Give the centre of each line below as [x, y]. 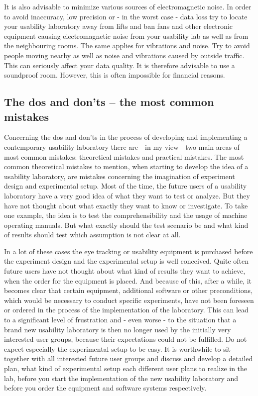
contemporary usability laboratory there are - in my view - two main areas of [122, 147]
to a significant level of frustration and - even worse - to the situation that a [120, 320]
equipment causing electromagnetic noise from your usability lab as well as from [126, 36]
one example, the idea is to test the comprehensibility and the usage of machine [126, 215]
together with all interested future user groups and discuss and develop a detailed [129, 358]
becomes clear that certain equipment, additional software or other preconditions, [129, 290]
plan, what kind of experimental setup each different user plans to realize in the [126, 368]
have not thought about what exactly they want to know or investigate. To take [126, 205]
